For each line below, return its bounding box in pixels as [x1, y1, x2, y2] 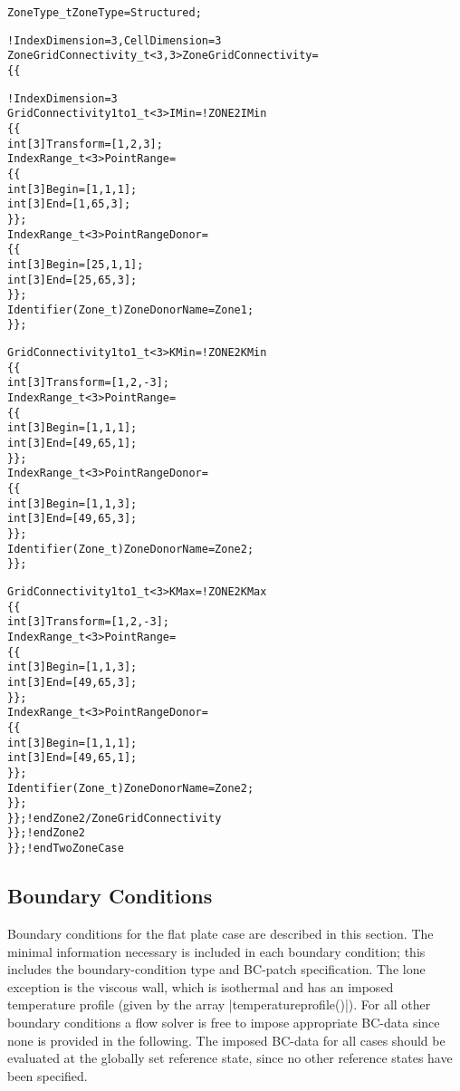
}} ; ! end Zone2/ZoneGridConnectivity [7, 811, 222, 825]
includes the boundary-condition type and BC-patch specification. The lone [7, 960, 426, 979]
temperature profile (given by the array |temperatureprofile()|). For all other [7, 995, 431, 1014]
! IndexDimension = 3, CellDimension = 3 [7, 34, 222, 47]
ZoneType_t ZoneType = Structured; [7, 6, 202, 19]
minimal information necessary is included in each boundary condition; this [7, 941, 426, 961]
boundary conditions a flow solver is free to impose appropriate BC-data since [7, 1012, 440, 1031]
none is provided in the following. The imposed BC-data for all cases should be [7, 1030, 446, 1049]
